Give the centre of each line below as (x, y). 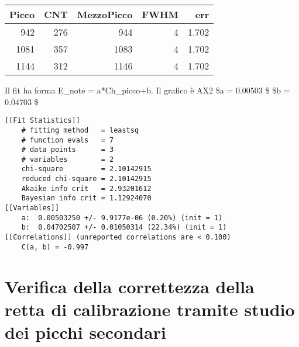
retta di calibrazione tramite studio (150, 309)
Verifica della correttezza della (130, 286)
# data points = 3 (68, 150)
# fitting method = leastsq (80, 130)
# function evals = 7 (68, 140)
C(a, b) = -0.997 (55, 247)
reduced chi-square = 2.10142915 (86, 179)
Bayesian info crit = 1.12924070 (86, 198)
